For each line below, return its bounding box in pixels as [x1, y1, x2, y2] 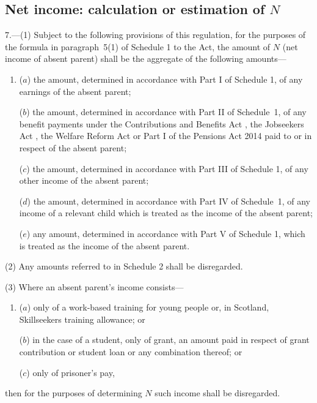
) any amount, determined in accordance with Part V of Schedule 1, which [26, 227, 305, 239]
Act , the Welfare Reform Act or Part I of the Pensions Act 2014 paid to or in [19, 129, 312, 142]
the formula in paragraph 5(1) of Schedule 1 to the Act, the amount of [5, 40, 271, 53]
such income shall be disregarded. [155, 386, 280, 399]
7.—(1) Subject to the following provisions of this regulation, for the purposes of [5, 28, 306, 41]
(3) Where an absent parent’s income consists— [5, 280, 184, 293]
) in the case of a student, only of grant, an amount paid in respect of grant [26, 333, 310, 346]
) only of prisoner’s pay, [26, 366, 115, 379]
